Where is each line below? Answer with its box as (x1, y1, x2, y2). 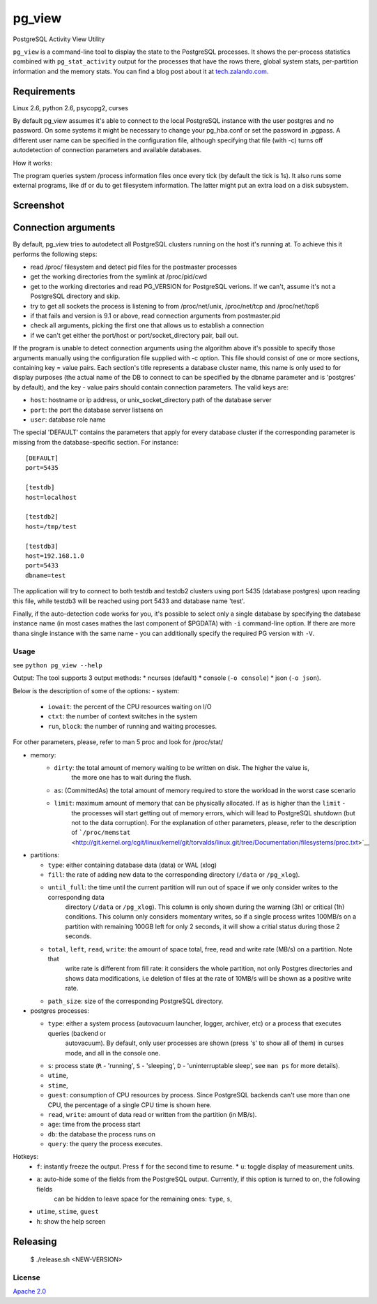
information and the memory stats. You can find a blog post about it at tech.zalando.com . (13, 67, 269, 75)
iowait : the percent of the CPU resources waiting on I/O (47, 702, 212, 711)
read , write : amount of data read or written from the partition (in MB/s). (47, 1110, 257, 1118)
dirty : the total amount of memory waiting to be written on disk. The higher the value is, (54, 764, 309, 771)
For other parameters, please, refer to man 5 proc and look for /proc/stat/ (13, 738, 224, 746)
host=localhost (25, 493, 77, 501)
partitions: (30, 851, 60, 859)
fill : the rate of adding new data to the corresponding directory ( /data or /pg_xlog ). (47, 870, 300, 879)
